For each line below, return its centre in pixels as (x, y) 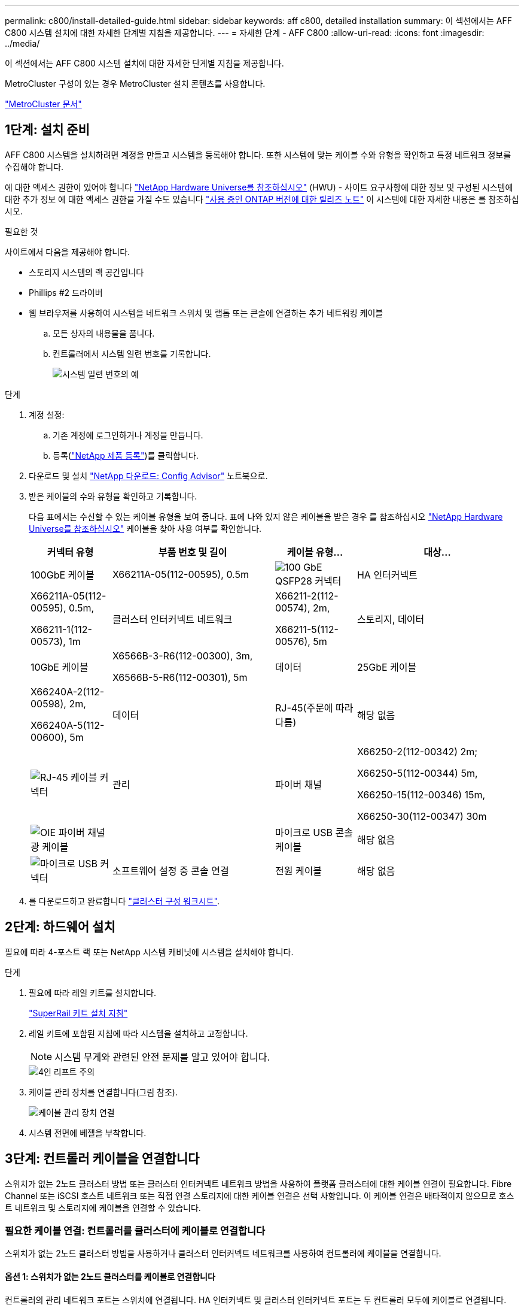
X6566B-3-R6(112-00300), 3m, (182, 655)
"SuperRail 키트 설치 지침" (78, 1013)
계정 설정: (47, 414)
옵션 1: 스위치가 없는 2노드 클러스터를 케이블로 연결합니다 (110, 1276)
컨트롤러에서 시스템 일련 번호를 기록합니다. (132, 353)
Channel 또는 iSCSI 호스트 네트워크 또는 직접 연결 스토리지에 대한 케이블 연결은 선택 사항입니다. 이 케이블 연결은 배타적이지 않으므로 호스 (260, 1195)
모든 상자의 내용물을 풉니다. (104, 333)
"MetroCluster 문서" (43, 104)
